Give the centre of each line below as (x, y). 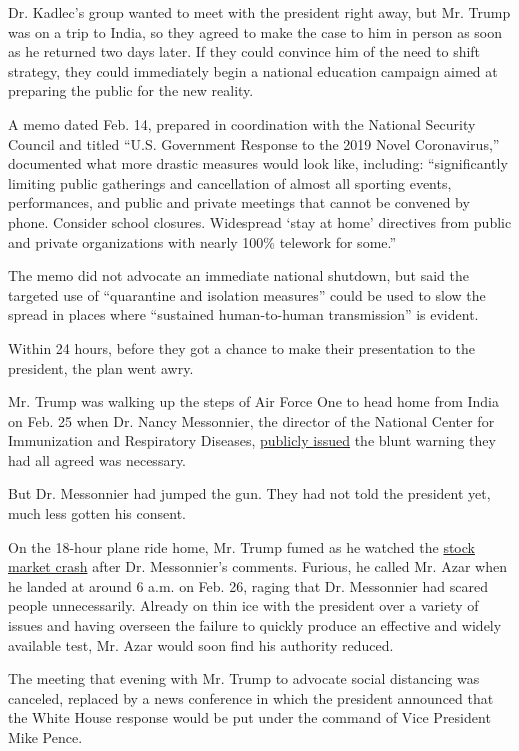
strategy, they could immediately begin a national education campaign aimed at (253, 70)
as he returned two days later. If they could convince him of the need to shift (244, 51)
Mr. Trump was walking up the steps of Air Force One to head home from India (254, 401)
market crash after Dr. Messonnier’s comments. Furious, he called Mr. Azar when (257, 566)
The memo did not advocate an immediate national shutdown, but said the (238, 275)
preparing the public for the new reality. (131, 90)
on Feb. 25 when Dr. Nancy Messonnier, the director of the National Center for (251, 420)
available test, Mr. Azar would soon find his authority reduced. (201, 644)
